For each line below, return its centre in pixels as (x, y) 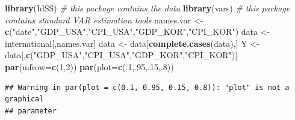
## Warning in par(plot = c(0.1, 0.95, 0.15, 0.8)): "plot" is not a (147, 87)
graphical (24, 99)
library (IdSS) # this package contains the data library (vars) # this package (147, 8)
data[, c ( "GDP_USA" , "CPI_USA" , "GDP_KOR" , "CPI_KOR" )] (121, 55)
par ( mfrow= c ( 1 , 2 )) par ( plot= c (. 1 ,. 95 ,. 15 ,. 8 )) (89, 66)
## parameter (31, 111)
